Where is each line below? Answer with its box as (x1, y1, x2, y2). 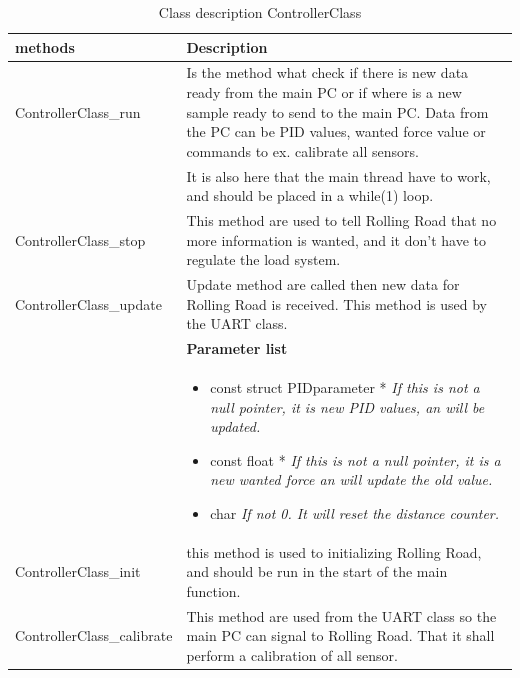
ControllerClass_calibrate (15, 625, 173, 646)
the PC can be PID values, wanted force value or (186, 121, 486, 142)
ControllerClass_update (15, 293, 162, 314)
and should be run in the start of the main (186, 561, 448, 582)
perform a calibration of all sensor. (186, 645, 398, 666)
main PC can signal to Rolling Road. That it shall (186, 625, 495, 646)
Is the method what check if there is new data (186, 62, 469, 83)
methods (15, 36, 75, 57)
